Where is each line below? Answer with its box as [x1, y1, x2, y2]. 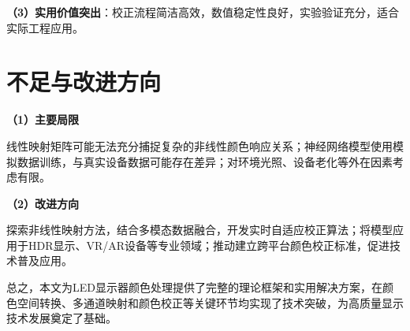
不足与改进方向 [6, 65, 162, 98]
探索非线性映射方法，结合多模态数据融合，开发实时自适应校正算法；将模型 [6, 221, 393, 238]
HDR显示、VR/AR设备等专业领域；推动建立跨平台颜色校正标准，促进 [28, 236, 390, 253]
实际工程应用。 [6, 19, 84, 35]
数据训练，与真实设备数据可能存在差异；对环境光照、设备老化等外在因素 [17, 153, 393, 169]
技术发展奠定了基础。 [6, 310, 117, 326]
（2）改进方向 [6, 195, 80, 211]
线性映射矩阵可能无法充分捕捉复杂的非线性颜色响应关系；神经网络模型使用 [6, 137, 393, 154]
